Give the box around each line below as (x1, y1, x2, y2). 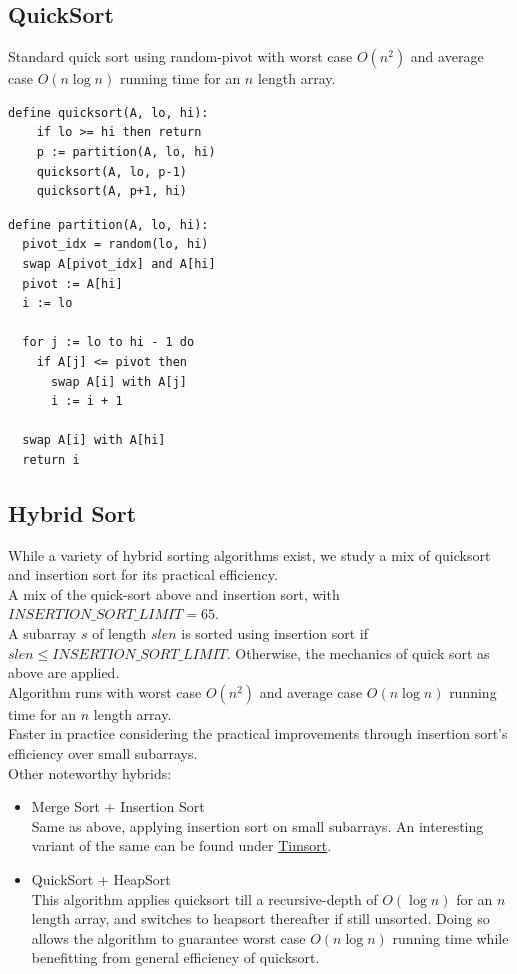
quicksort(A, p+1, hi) (36, 184, 187, 199)
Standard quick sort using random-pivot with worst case (8, 46, 353, 67)
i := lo (22, 296, 73, 311)
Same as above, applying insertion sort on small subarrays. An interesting (31, 815, 484, 836)
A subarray (8, 623, 77, 644)
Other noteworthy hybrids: (8, 762, 172, 783)
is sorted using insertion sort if (181, 623, 369, 644)
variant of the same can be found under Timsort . (31, 835, 332, 856)
